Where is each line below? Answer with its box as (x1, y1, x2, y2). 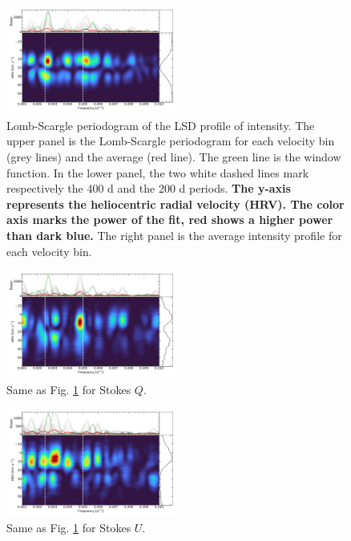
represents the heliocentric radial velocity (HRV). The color (6, 195, 345, 212)
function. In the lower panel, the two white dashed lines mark (6, 164, 309, 181)
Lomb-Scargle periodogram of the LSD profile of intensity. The (6, 116, 315, 133)
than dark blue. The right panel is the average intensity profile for (6, 226, 342, 243)
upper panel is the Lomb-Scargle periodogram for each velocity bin (6, 132, 335, 149)
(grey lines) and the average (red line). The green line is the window (6, 148, 341, 165)
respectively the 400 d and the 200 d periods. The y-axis (6, 180, 291, 197)
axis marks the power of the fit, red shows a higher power (6, 211, 333, 228)
